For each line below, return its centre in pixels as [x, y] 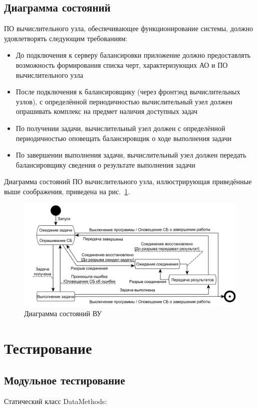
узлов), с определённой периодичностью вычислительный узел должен [124, 101]
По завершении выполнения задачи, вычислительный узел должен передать [131, 155]
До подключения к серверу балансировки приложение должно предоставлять [133, 55]
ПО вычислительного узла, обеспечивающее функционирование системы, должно [128, 28]
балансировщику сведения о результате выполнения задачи [105, 164]
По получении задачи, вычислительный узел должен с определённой [120, 128]
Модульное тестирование [65, 380]
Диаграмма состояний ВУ [63, 313]
